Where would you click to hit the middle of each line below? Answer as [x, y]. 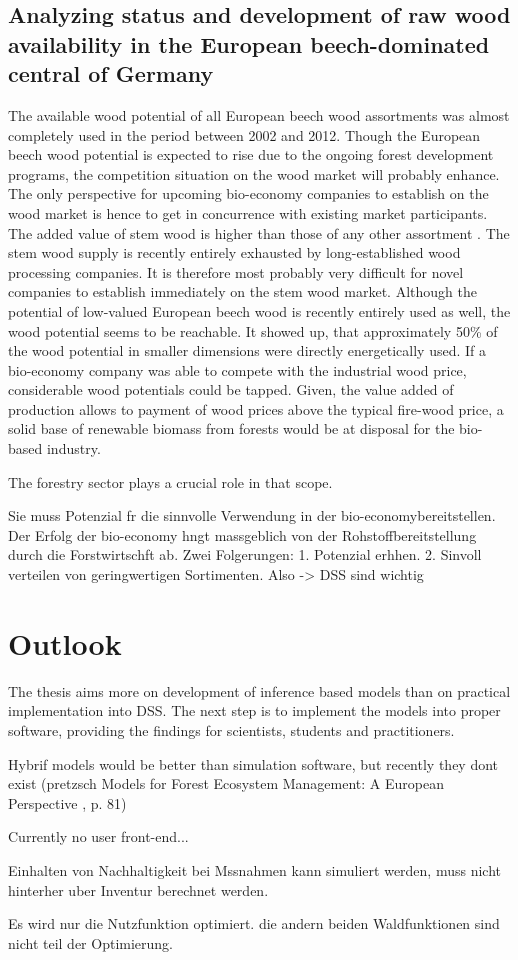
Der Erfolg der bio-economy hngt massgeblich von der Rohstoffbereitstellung [242, 534]
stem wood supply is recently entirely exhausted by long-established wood [234, 252]
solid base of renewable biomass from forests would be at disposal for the [231, 428]
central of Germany [111, 73]
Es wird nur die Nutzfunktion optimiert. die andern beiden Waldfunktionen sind [254, 923]
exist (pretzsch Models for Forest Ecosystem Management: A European [226, 783]
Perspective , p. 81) [67, 802]
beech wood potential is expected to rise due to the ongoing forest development [251, 154]
